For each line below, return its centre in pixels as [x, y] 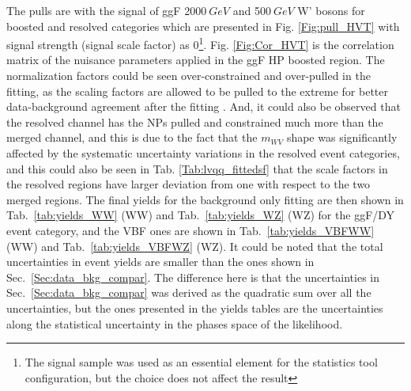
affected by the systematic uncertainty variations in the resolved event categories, [203, 153]
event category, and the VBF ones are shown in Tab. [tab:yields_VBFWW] [190, 230]
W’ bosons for [331, 10]
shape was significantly [342, 137]
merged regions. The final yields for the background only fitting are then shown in [205, 199]
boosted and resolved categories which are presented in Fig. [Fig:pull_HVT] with [203, 26]
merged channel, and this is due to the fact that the [132, 137]
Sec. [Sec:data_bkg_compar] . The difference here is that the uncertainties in [193, 277]
